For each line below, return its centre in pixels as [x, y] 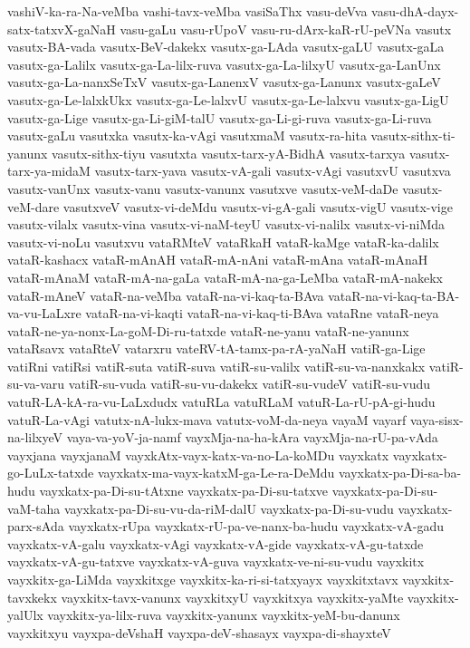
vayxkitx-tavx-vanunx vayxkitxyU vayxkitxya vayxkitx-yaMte [232, 597]
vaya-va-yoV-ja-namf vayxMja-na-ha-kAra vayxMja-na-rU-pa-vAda [252, 437]
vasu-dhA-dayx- [415, 11]
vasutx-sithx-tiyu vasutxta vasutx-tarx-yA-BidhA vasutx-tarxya [229, 153]
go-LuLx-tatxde [51, 473]
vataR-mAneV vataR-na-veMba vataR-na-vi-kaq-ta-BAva [166, 295]
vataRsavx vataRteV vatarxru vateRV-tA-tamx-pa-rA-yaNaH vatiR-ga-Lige [216, 348]
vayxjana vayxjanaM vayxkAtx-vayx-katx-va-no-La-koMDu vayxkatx [198, 455]
